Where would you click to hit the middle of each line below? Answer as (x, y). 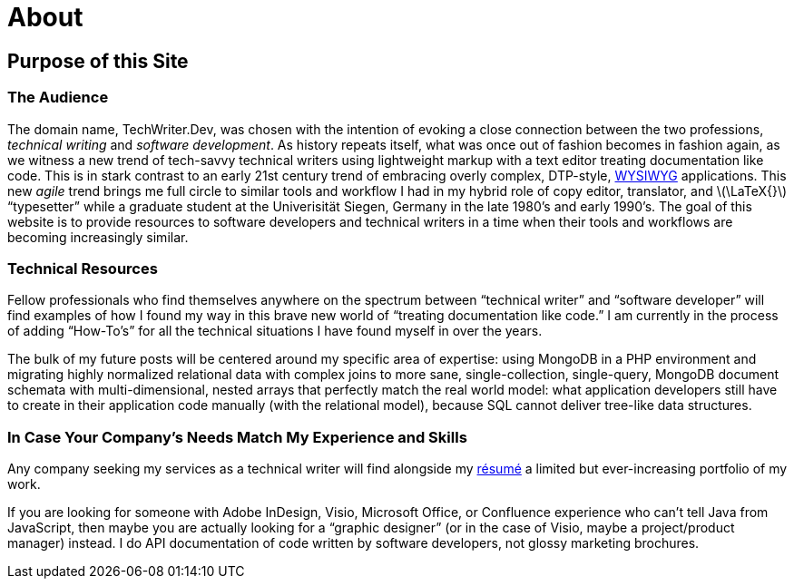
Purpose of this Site (98, 61)
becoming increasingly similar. (98, 237)
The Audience (58, 98)
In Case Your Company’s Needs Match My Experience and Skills (237, 437)
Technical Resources (83, 268)
